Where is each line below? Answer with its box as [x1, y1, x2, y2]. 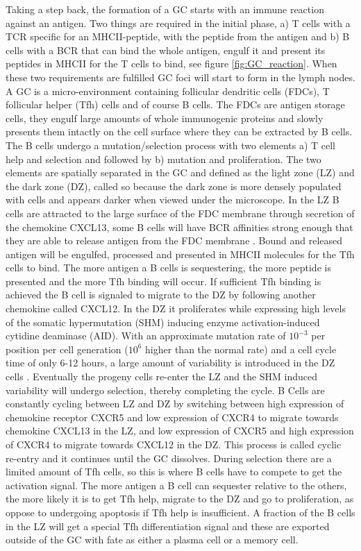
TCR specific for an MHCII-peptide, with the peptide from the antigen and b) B [6, 29, 350, 44]
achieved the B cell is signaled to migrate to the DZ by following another [6, 287, 316, 302]
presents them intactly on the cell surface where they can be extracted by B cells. [6, 124, 353, 139]
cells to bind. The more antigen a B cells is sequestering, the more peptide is [6, 260, 331, 275]
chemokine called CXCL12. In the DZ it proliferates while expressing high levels [6, 301, 346, 316]
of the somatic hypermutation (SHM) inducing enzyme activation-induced [6, 314, 320, 329]
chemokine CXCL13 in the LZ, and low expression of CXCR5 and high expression [6, 423, 354, 438]
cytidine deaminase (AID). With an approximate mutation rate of [6, 328, 286, 343]
